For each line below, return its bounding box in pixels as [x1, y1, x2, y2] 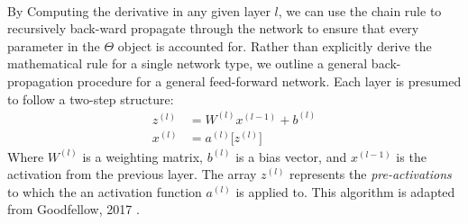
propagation [7, 71, 74, 90]
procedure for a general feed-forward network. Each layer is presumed [77, 71, 462, 90]
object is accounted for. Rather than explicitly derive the [117, 36, 432, 55]
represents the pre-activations [289, 165, 452, 184]
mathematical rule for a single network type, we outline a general [7, 54, 368, 73]
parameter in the [7, 36, 100, 55]
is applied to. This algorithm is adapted [235, 182, 455, 201]
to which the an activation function [7, 182, 202, 201]
